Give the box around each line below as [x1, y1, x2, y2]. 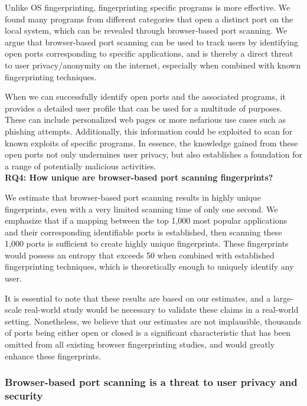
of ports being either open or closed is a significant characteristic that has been [5, 326, 291, 339]
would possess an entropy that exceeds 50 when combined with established [5, 248, 275, 261]
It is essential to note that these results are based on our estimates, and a [5, 292, 271, 304]
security [5, 388, 43, 403]
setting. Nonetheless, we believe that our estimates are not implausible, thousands [5, 315, 301, 327]
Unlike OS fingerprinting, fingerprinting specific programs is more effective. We [5, 1, 290, 13]
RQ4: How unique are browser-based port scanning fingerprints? [5, 171, 273, 184]
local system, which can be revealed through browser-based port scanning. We [5, 24, 288, 37]
